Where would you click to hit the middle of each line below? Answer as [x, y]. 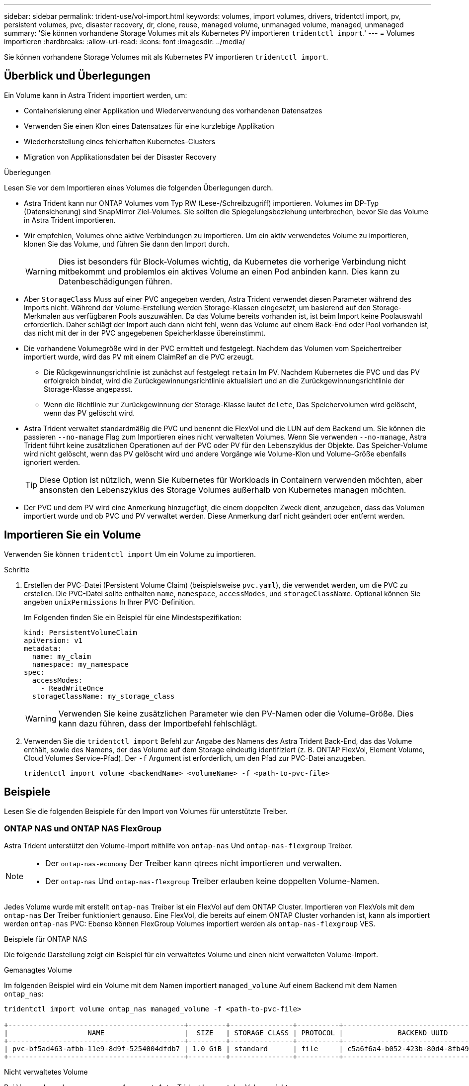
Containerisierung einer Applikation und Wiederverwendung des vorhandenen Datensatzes [173, 110]
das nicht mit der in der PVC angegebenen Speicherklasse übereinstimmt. [145, 333]
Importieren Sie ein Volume [73, 535]
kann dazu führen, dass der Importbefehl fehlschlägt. [158, 723]
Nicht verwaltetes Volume [46, 1072]
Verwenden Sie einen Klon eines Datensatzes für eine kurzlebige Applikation [149, 126]
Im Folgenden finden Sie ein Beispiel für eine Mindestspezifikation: [133, 617]
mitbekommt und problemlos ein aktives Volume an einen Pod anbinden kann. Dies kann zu [229, 271]
